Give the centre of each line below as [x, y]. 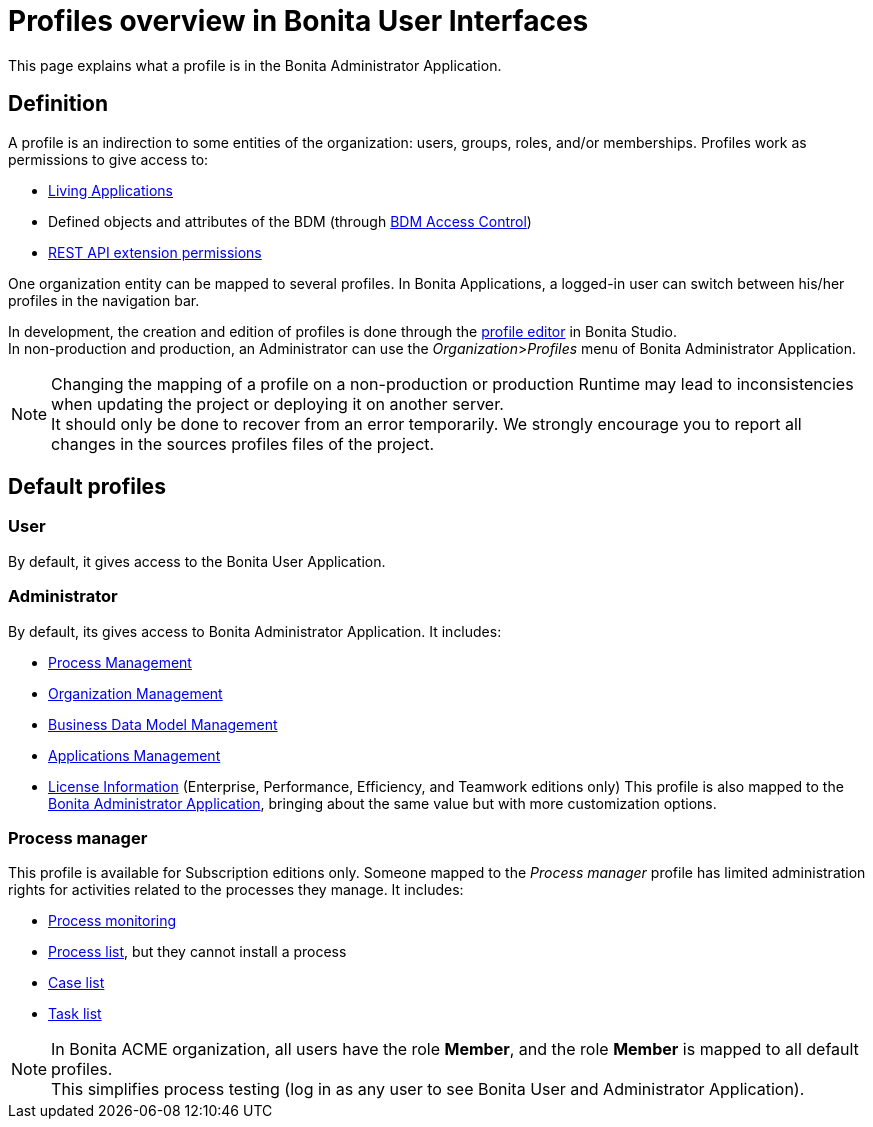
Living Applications [110, 190]
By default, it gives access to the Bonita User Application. [197, 561]
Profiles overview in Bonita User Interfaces [298, 21]
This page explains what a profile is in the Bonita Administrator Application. [255, 65]
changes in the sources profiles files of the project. [243, 443]
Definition [58, 104]
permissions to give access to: [108, 159]
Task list [75, 1014]
